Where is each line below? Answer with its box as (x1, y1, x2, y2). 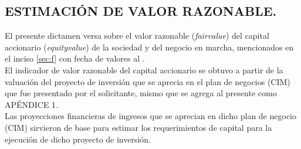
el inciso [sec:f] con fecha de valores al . (5, 52, 145, 65)
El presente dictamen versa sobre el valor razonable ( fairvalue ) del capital (5, 29, 269, 42)
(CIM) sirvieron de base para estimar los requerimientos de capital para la (5, 121, 272, 133)
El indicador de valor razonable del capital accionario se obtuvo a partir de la (5, 63, 283, 76)
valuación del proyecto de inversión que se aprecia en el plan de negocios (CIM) (5, 75, 290, 87)
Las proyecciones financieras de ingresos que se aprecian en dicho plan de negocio (5, 110, 296, 122)
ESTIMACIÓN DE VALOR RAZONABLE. (5, 2, 277, 20)
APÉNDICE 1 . (5, 98, 59, 110)
